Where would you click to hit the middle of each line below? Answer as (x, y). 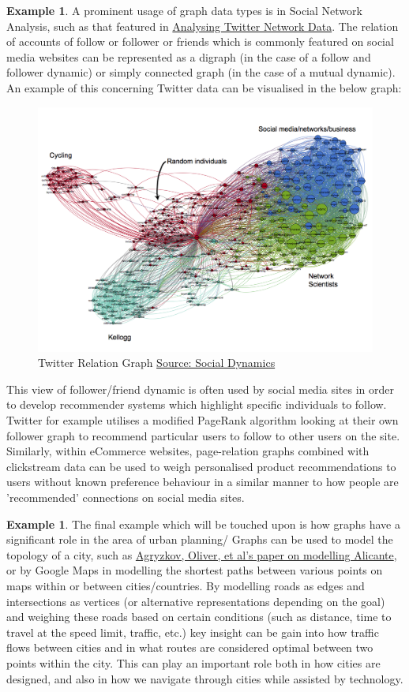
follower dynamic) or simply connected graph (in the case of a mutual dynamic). (201, 72)
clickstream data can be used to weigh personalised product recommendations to (201, 466)
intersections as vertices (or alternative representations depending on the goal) (196, 601)
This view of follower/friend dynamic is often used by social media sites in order (200, 389)
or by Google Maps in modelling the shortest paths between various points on (195, 570)
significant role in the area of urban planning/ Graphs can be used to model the (200, 539)
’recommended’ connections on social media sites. (126, 497)
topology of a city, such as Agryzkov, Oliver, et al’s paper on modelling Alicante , (202, 554)
